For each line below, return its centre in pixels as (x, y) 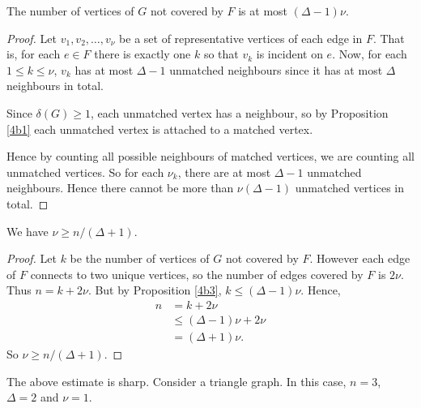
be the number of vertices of (140, 258)
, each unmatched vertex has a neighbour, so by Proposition (239, 112)
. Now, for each (370, 54)
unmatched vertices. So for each (85, 172)
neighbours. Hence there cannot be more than (120, 188)
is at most (263, 11)
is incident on (289, 54)
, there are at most (224, 172)
